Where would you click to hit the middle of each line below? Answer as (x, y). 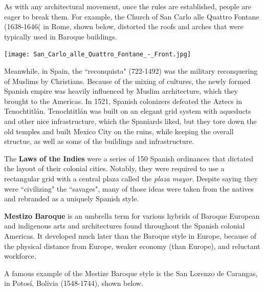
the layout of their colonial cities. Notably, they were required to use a (114, 168)
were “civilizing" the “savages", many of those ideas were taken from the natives (129, 188)
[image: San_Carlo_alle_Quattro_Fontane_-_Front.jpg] (98, 55)
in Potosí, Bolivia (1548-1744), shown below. (74, 283)
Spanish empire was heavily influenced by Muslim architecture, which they (121, 91)
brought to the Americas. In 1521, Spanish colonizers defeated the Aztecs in (123, 101)
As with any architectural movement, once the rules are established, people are (128, 6)
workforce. (20, 256)
